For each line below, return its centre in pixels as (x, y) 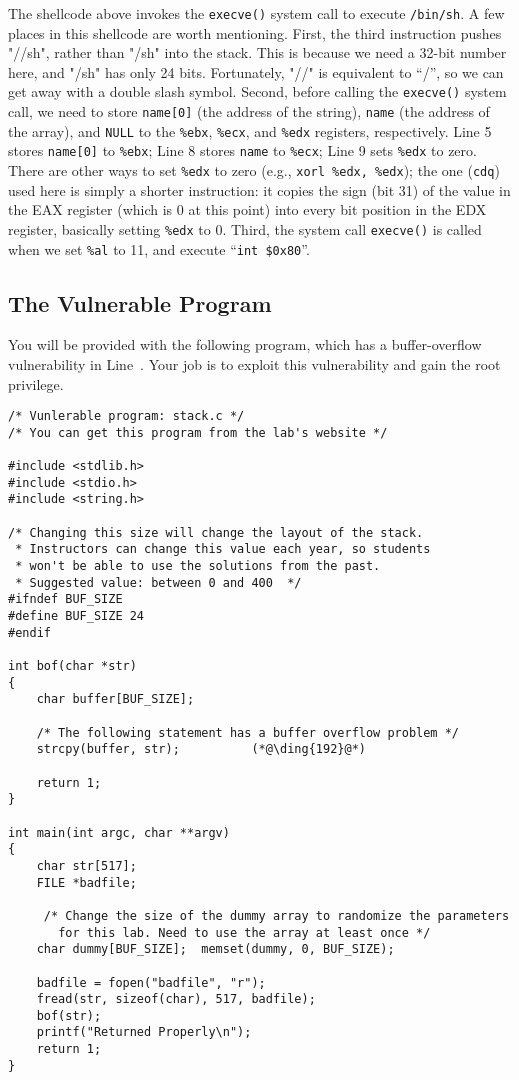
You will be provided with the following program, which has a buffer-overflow (245, 344)
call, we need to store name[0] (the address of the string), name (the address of (249, 111)
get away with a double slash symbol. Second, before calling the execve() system (257, 91)
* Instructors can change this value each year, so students (223, 549)
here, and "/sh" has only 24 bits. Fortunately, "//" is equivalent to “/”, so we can (256, 71)
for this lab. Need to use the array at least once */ (244, 932)
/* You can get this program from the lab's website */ (198, 432)
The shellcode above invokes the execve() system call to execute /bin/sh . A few (256, 13)
